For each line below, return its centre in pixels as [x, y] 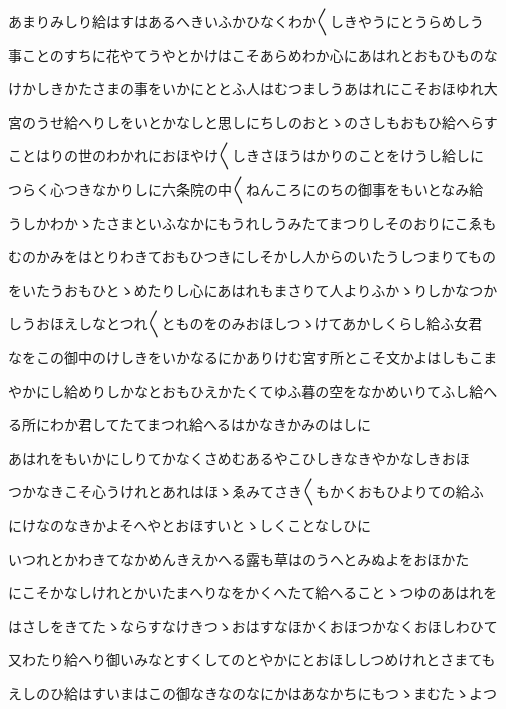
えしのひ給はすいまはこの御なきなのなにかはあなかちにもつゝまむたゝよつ [252, 692]
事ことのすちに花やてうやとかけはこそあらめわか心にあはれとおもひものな [253, 54]
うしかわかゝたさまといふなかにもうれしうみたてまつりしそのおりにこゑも [252, 222]
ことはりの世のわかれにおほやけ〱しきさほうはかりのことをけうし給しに [246, 155]
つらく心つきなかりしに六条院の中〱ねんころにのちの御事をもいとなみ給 [246, 188]
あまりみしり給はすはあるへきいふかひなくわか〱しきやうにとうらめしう [246, 21]
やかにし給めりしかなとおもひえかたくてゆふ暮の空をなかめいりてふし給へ [253, 390]
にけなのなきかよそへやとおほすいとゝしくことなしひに [189, 524]
